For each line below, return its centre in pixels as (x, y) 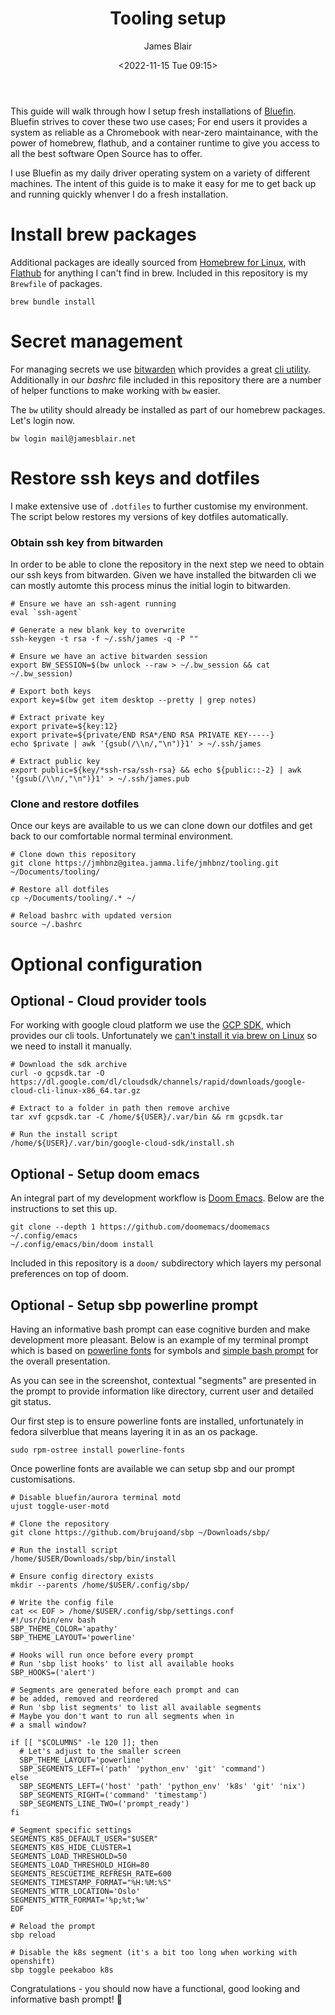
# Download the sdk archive (69, 1065)
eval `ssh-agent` (46, 613)
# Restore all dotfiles (60, 890)
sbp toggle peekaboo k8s (62, 1970)
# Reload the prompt (53, 1926)
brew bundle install (53, 302)
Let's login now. (43, 420)
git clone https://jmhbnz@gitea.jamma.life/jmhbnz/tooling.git (145, 863)
